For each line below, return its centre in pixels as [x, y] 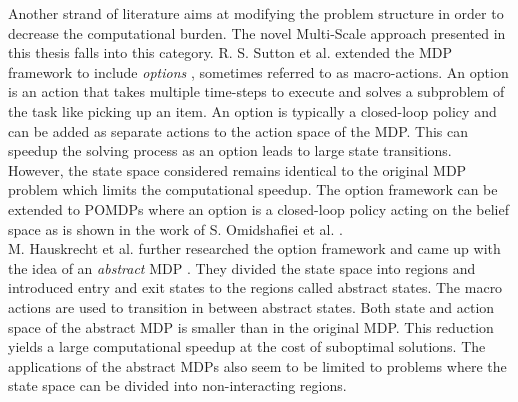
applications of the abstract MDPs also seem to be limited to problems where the [257, 365]
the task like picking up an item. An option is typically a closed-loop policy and [252, 110]
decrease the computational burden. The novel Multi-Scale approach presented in [257, 32]
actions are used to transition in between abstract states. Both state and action [251, 306]
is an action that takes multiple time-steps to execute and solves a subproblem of [256, 91]
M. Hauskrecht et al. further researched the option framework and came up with [254, 248]
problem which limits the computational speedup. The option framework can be [253, 189]
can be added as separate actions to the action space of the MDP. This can [238, 130]
